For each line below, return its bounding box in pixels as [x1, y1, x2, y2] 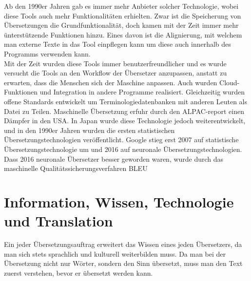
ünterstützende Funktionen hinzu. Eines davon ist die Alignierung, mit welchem [4, 29, 242, 39]
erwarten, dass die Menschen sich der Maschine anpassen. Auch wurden [4, 77, 217, 87]
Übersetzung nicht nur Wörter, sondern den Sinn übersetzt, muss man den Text [4, 258, 243, 268]
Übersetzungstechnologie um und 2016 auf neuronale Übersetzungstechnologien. [4, 144, 242, 154]
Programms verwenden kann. [4, 48, 91, 58]
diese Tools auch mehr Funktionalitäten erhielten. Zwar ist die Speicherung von [4, 10, 241, 20]
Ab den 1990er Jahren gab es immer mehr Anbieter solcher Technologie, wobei [4, 1, 239, 11]
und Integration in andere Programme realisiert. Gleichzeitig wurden [39, 87, 245, 97]
